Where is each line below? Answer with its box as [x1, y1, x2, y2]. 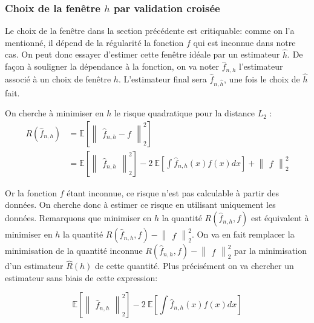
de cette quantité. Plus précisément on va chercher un [95, 259, 294, 272]
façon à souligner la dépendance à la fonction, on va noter [5, 60, 220, 73]
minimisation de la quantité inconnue [5, 244, 143, 257]
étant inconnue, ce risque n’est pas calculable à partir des [67, 186, 280, 199]
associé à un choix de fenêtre [5, 72, 111, 85]
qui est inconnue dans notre [193, 36, 296, 48]
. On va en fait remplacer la [192, 228, 295, 241]
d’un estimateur [5, 259, 64, 272]
